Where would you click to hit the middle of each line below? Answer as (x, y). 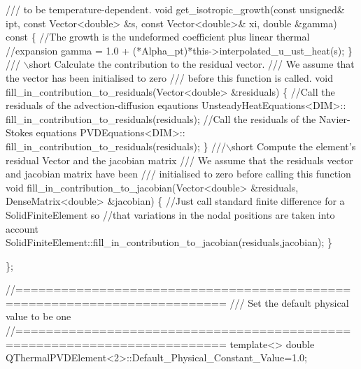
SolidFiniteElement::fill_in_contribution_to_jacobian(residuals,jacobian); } (169, 242)
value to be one (38, 316)
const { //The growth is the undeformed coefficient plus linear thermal (158, 37)
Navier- (334, 118)
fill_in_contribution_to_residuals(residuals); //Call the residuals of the (161, 118)
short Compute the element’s (294, 146)
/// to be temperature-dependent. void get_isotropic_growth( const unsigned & (175, 9)
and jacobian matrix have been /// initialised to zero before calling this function (178, 174)
